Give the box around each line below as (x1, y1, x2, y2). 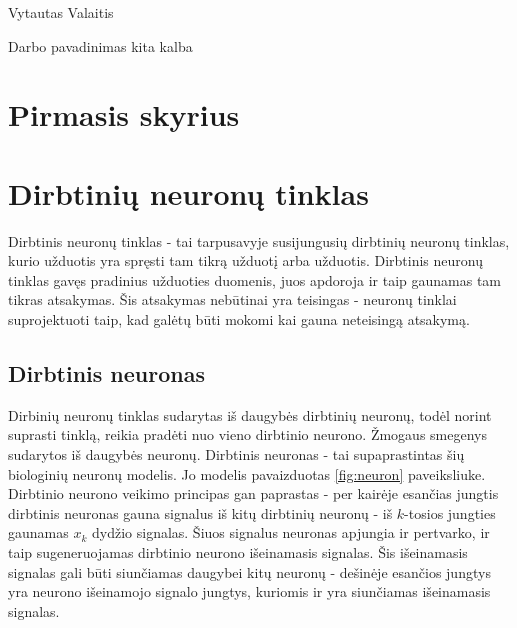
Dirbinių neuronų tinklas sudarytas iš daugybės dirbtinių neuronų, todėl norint (8, 404, 492, 425)
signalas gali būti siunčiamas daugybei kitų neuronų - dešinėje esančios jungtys (8, 561, 491, 582)
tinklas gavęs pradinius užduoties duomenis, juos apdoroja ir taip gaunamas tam (8, 269, 502, 290)
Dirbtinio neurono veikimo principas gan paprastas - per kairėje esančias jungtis (8, 483, 499, 504)
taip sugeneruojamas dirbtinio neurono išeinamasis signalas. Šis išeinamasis (8, 542, 468, 563)
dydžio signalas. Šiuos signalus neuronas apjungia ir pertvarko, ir (91, 522, 490, 543)
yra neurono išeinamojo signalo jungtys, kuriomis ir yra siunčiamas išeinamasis (8, 581, 491, 602)
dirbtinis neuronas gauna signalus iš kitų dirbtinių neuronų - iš (8, 502, 393, 523)
